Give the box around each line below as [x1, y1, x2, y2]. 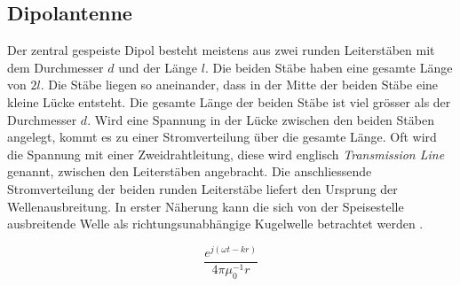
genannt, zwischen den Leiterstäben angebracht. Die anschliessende [7, 162, 372, 181]
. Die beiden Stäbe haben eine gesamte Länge [204, 58, 453, 76]
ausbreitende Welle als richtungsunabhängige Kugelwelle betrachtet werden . [7, 214, 424, 233]
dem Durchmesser [7, 58, 104, 76]
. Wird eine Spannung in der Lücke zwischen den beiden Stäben [87, 110, 434, 128]
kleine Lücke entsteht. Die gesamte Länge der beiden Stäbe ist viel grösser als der [7, 92, 451, 111]
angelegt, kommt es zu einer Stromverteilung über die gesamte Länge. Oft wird [7, 128, 437, 146]
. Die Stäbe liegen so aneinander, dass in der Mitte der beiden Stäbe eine [40, 75, 439, 94]
